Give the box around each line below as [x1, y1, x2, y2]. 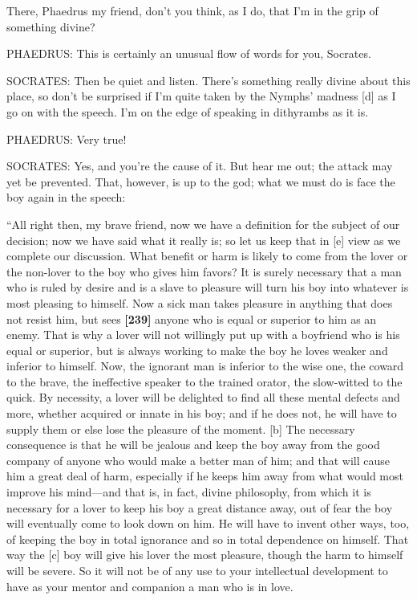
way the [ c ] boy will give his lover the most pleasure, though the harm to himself [6, 546, 403, 563]
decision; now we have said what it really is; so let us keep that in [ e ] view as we [6, 231, 401, 248]
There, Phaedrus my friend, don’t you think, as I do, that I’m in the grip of [6, 2, 379, 18]
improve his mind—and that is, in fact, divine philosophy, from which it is [6, 484, 371, 500]
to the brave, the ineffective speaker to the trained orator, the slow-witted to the [6, 373, 403, 390]
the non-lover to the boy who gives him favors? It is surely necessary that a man [6, 263, 402, 280]
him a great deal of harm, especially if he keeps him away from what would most [6, 467, 403, 484]
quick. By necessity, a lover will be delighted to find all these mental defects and [6, 389, 400, 406]
